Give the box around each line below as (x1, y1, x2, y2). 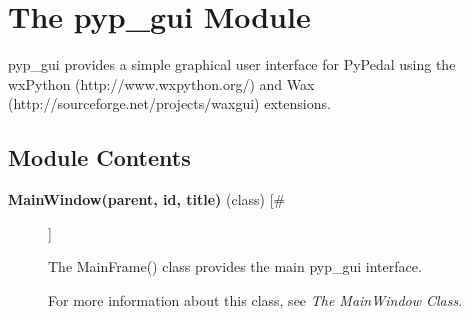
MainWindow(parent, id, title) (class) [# (8, 189, 286, 210)
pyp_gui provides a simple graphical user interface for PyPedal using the (8, 54, 456, 75)
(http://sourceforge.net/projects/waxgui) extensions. (8, 93, 331, 114)
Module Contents (8, 142, 191, 173)
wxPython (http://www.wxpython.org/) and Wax (8, 73, 315, 94)
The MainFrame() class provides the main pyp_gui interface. (48, 256, 422, 277)
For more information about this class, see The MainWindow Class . (48, 289, 463, 310)
